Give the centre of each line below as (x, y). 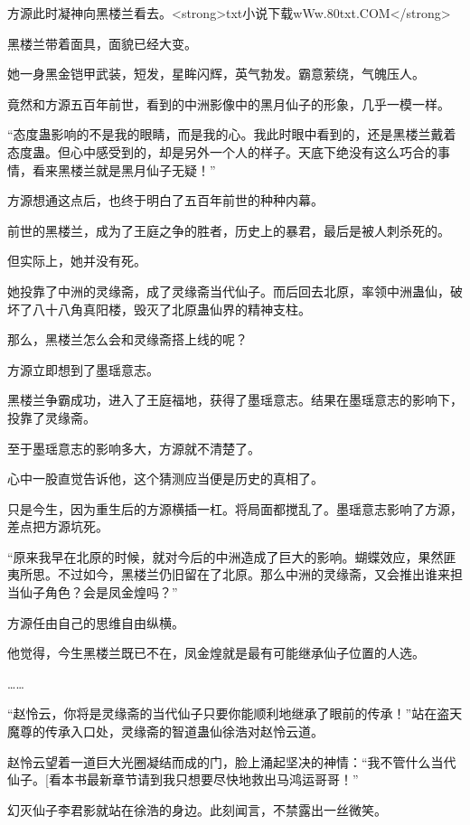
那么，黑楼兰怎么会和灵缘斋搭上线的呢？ (127, 339)
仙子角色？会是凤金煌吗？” (99, 592)
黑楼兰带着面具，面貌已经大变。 (102, 43)
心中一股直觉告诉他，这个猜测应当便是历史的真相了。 (165, 478)
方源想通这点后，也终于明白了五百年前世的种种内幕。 (165, 200)
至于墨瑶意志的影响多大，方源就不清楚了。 (134, 448)
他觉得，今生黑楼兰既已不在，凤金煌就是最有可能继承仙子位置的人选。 (216, 653)
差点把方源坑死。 (58, 526)
